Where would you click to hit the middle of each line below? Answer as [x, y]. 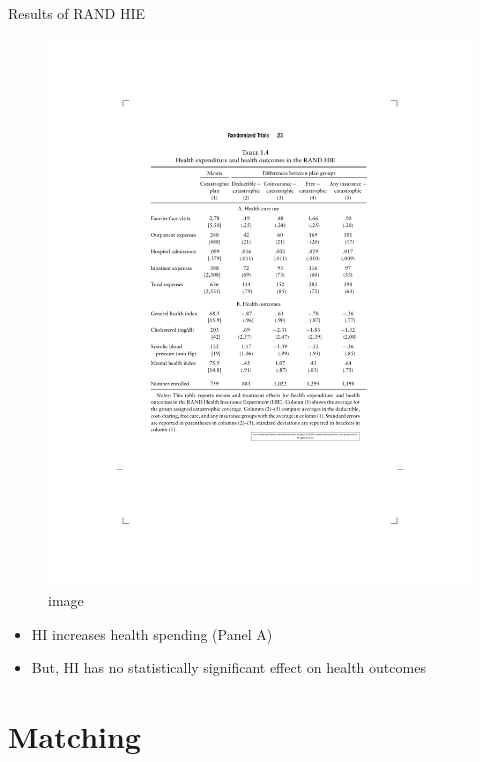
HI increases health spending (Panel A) [152, 633]
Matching [74, 736]
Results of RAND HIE [77, 13]
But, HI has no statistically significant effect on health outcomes [228, 667]
